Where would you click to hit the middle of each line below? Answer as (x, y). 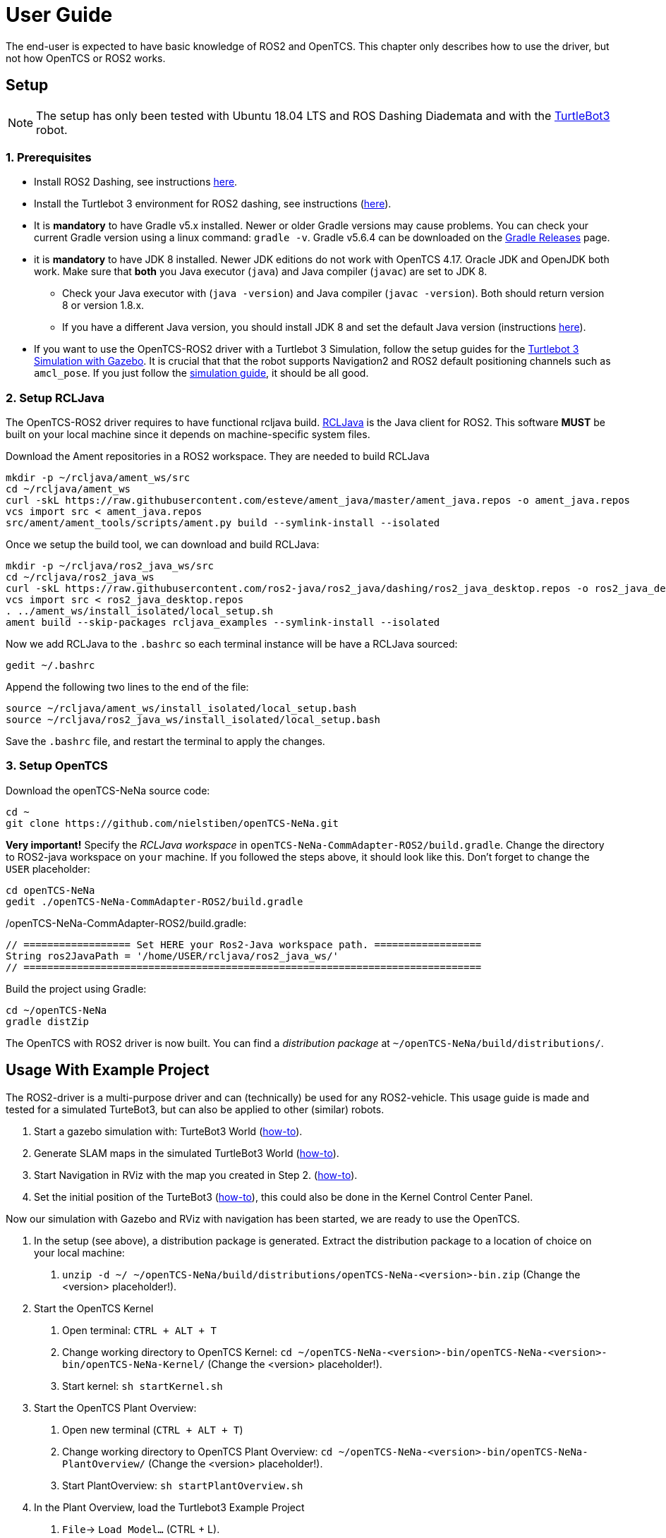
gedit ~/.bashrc (50, 666)
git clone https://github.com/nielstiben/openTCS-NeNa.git (172, 823)
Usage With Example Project (108, 1070)
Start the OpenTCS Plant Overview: (115, 1407)
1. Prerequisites (49, 157)
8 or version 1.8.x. (103, 305)
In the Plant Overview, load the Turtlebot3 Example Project (169, 1507)
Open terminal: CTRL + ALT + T (139, 1330)
